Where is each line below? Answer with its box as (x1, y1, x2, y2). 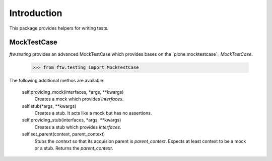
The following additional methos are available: (9, 78, 105, 84)
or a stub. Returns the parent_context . (34, 145, 113, 151)
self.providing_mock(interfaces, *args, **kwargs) (22, 89, 124, 95)
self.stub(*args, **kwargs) (22, 103, 77, 109)
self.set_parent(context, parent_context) (22, 131, 105, 137)
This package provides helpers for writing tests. (9, 25, 109, 31)
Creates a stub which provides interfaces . (34, 124, 121, 130)
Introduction (9, 8, 62, 19)
